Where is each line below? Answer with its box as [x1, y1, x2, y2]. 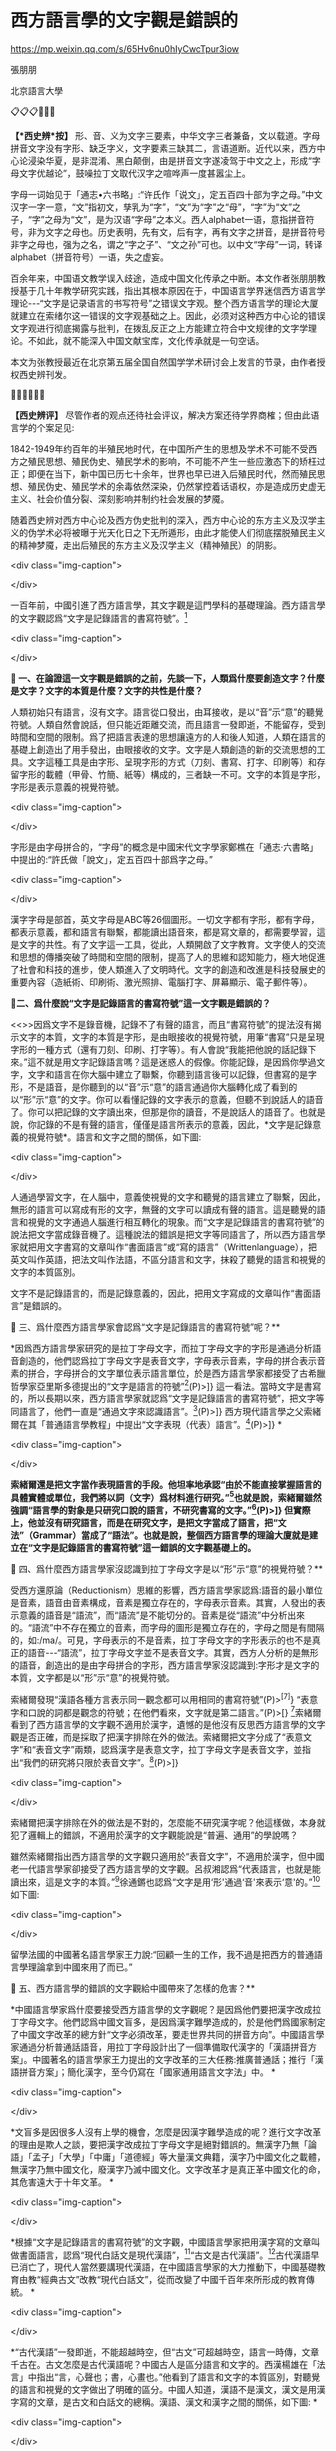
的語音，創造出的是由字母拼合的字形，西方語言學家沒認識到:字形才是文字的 [10, 1659, 320, 1671]
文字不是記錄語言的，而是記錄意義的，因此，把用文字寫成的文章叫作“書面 [10, 1287, 313, 1299]
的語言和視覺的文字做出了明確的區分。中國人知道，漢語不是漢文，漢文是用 [10, 2384, 317, 2396]
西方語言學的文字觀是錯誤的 [10, 9, 239, 32]
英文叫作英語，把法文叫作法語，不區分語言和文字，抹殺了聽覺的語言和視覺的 [10, 1253, 326, 1265]
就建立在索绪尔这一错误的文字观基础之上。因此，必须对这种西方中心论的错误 [10, 309, 326, 321]
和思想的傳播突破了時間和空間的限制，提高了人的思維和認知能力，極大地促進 [10, 951, 326, 963]
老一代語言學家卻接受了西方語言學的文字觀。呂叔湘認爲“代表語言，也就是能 [10, 1862, 322, 1875]
